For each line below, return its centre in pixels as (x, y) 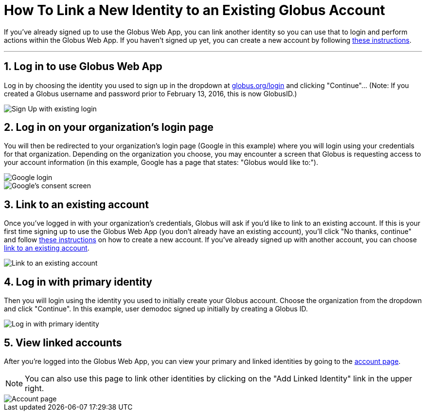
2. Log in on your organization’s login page (109, 127)
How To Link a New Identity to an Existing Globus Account (195, 10)
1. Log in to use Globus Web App (83, 67)
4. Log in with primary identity (78, 282)
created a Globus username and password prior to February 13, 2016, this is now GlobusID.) (151, 93)
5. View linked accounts (63, 343)
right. (35, 388)
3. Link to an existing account (76, 204)
